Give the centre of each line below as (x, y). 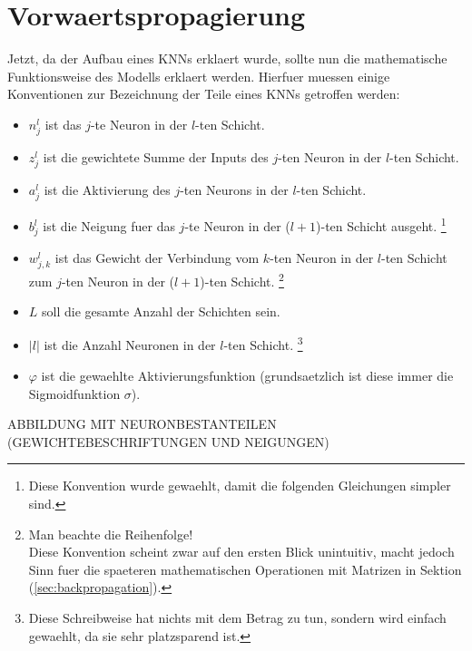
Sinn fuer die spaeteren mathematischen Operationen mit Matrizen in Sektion (245, 569)
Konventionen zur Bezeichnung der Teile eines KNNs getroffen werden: (204, 94)
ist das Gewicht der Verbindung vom (157, 257)
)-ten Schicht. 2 (242, 279)
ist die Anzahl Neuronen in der (130, 345)
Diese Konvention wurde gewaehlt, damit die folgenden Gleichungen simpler (240, 486)
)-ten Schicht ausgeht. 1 (381, 225)
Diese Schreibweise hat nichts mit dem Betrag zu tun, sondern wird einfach (237, 617)
